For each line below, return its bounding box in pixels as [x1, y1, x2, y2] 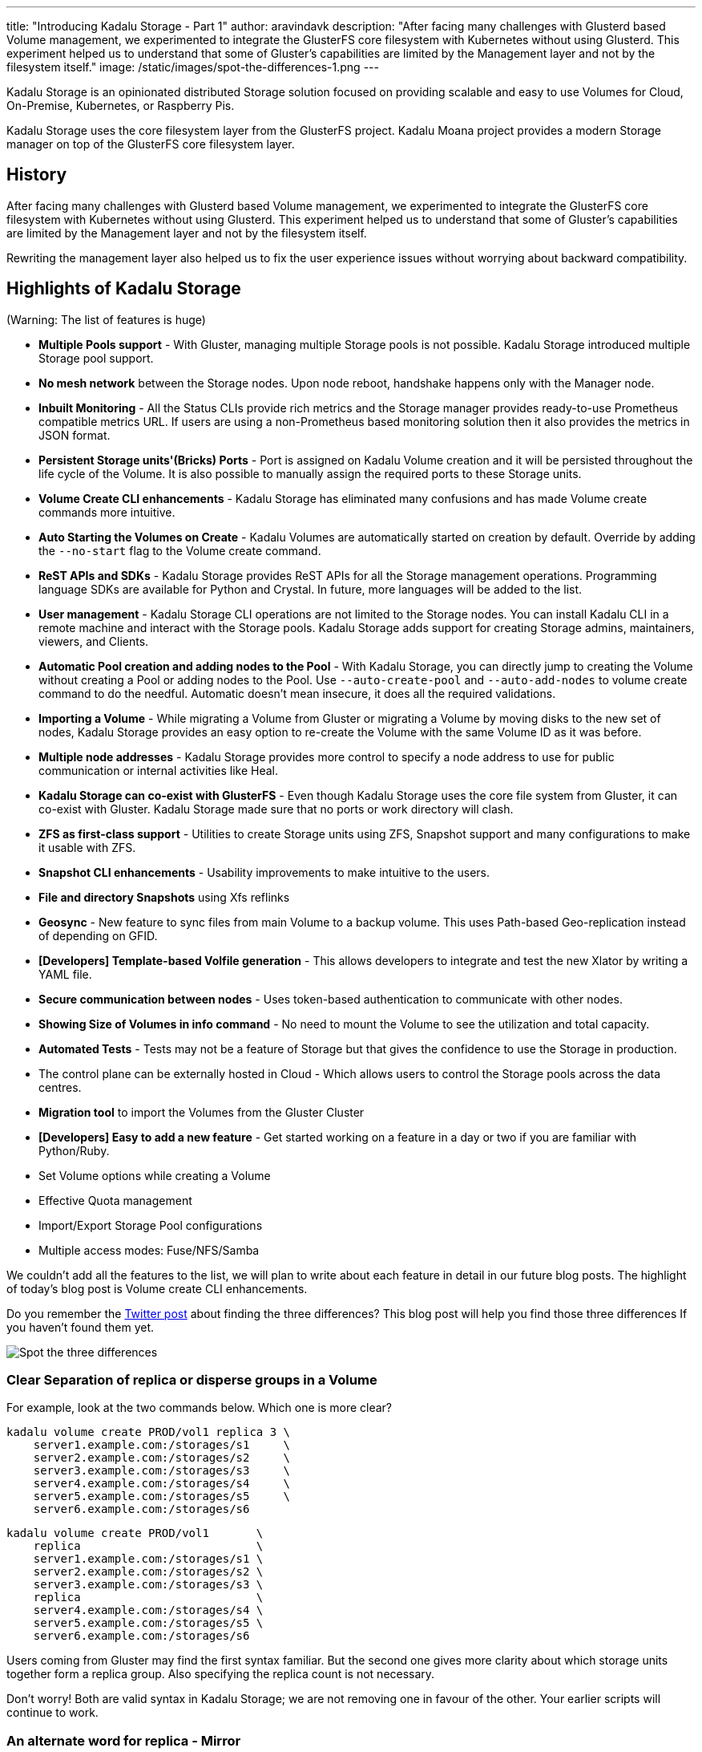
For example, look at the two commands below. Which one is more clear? [6, 1401, 393, 1415]
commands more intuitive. [38, 505, 175, 519]
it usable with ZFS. [38, 840, 136, 854]
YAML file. [38, 967, 92, 981]
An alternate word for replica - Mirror [6, 1732, 241, 1749]
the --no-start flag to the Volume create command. [38, 543, 321, 558]
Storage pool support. [38, 351, 154, 365]
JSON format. [38, 428, 111, 442]
